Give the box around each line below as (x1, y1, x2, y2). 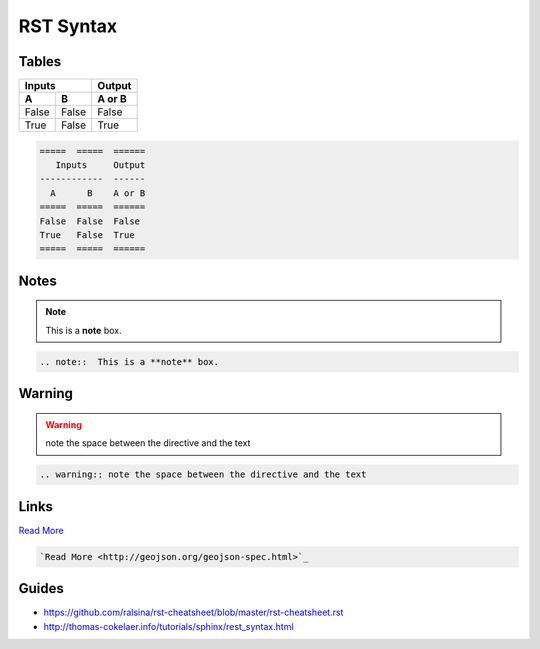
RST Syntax (18, 15, 118, 37)
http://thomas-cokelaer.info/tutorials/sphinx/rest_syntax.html (43, 620, 294, 632)
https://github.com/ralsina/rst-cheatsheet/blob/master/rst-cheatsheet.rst (43, 606, 344, 619)
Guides (18, 580, 65, 597)
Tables (18, 53, 62, 70)
